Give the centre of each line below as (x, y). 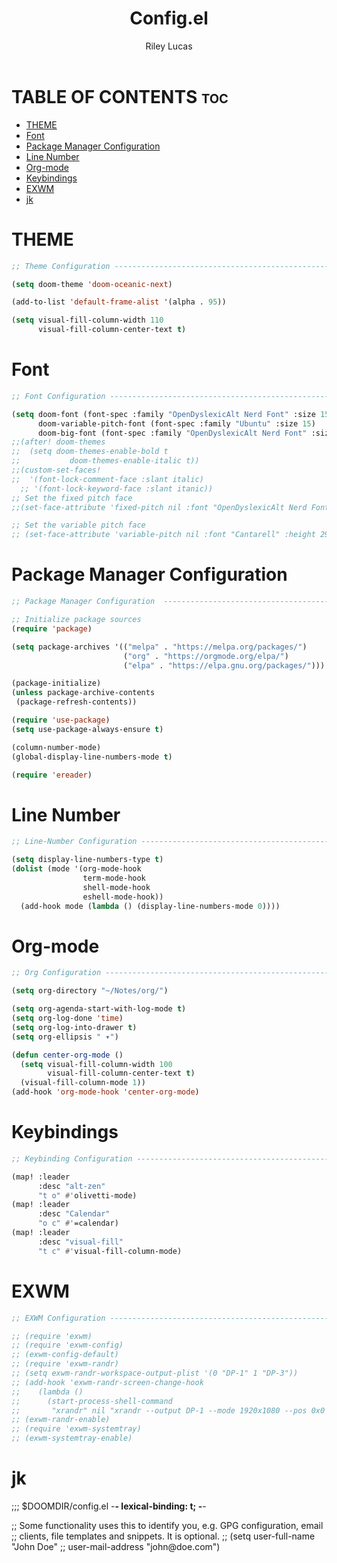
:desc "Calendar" (74, 1214)
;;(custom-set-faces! (56, 470)
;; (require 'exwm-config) (67, 1345)
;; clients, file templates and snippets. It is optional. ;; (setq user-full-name (163, 1536)
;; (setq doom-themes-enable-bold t (90, 452)
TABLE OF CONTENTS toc (120, 96)
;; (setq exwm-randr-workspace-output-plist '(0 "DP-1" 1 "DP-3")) (155, 1373)
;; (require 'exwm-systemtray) (76, 1429)
